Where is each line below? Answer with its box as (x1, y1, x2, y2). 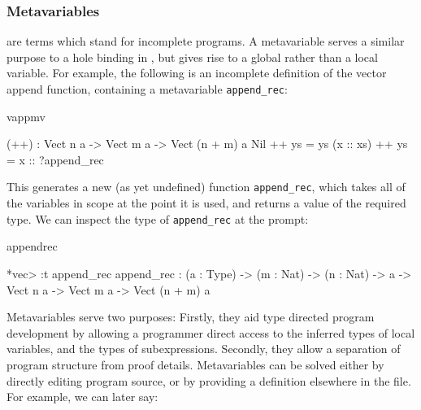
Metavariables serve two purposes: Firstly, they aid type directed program (7, 308, 375, 325)
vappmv (7, 107, 46, 124)
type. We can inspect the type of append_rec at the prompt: (7, 210, 309, 227)
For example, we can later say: (7, 388, 158, 405)
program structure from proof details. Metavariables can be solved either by (7, 355, 384, 373)
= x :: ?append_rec (7, 150, 104, 168)
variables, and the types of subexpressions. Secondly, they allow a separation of (7, 340, 401, 357)
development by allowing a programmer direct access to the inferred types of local (7, 324, 415, 341)
